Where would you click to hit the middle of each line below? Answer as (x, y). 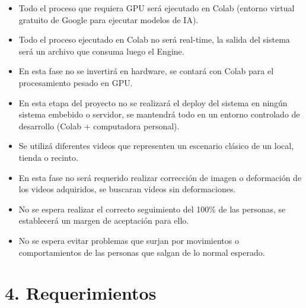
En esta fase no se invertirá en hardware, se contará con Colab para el (146, 71)
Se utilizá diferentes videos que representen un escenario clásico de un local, (156, 146)
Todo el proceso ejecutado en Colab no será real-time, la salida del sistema (154, 39)
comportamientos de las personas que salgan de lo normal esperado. (142, 252)
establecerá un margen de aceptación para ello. (104, 220)
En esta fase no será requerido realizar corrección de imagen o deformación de (160, 177)
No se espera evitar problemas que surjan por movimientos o (129, 240)
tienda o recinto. (48, 157)
